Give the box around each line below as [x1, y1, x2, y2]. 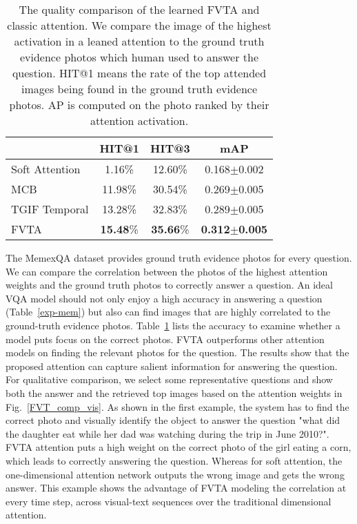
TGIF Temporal [11, 201, 89, 217]
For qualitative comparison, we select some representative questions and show [6, 372, 333, 387]
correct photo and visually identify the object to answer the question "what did [6, 413, 340, 427]
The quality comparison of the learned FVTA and [19, 1, 260, 17]
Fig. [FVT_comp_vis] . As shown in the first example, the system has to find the [6, 399, 349, 414]
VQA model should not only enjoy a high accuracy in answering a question [6, 291, 323, 305]
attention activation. [90, 113, 189, 128]
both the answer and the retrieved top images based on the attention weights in [6, 385, 343, 400]
